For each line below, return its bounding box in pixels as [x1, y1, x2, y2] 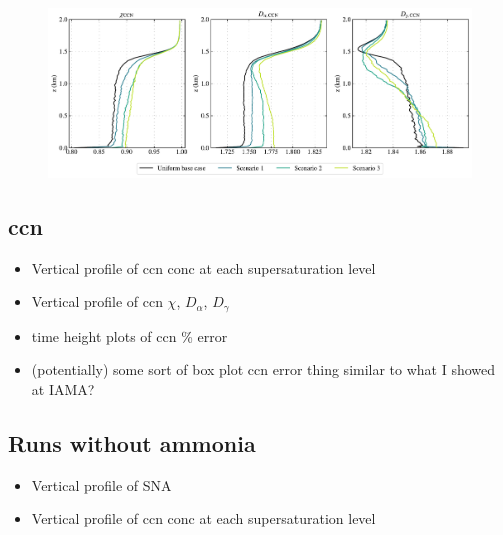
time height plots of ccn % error [31, 325, 228, 346]
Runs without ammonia [8, 427, 256, 458]
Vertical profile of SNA [31, 474, 172, 495]
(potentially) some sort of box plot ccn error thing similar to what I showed [31, 359, 496, 380]
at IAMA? [31, 378, 95, 399]
